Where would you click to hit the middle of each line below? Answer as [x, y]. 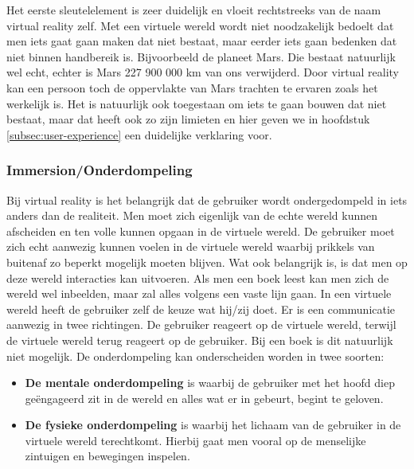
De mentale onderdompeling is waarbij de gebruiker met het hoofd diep [210, 383]
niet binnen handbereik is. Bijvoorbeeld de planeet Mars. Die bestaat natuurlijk [201, 56]
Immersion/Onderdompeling [100, 170]
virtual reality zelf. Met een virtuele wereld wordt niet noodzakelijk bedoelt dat [200, 25]
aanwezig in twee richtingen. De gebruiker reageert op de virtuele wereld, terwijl [201, 324]
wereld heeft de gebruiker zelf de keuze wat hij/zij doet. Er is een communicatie [201, 309]
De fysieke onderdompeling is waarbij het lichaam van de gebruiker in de [213, 425]
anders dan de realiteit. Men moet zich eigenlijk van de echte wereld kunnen [192, 215]
